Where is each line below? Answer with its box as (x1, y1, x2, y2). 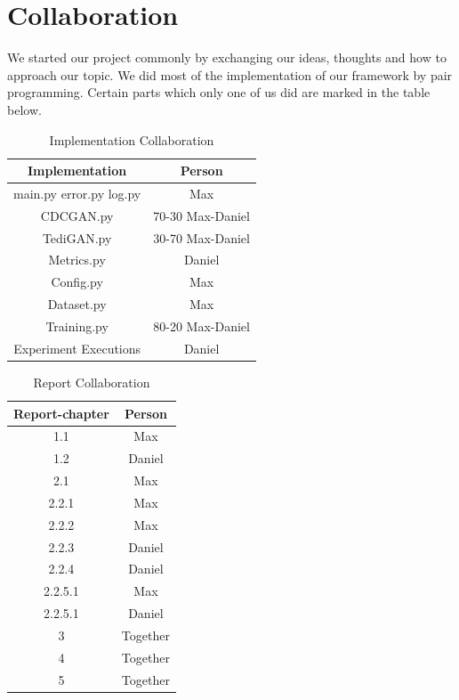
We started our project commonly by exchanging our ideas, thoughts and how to (7, 48, 447, 67)
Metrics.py (48, 250, 106, 269)
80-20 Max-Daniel (153, 317, 250, 335)
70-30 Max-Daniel (153, 206, 250, 224)
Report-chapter (13, 403, 109, 422)
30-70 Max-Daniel (153, 228, 250, 247)
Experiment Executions (13, 338, 141, 357)
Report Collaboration (33, 372, 150, 391)
